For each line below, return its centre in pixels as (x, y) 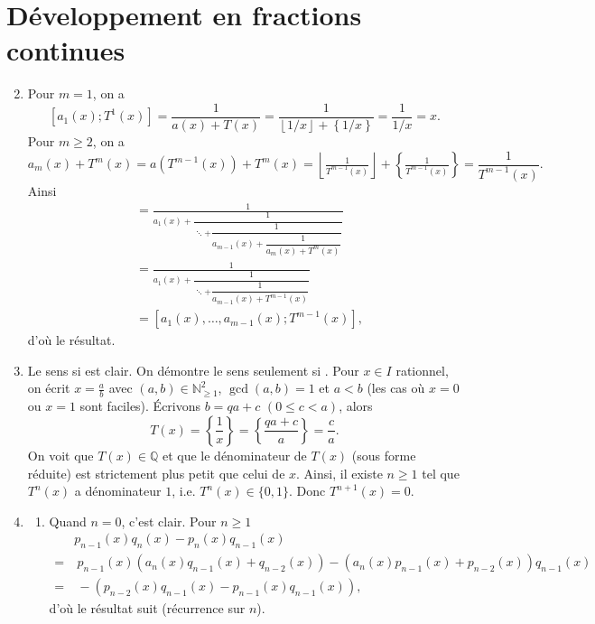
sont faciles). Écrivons (140, 406)
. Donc (307, 491)
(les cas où (396, 388)
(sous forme (384, 455)
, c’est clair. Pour (169, 521)
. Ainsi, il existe (339, 473)
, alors (356, 406)
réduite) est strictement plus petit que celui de (156, 473)
